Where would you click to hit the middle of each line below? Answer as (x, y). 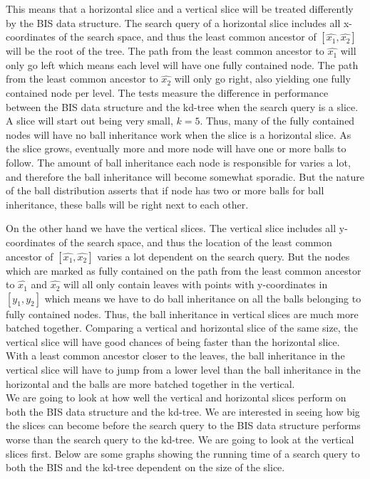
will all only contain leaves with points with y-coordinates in (196, 284)
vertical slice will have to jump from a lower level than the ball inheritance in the (183, 370)
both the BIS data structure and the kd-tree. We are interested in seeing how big (183, 411)
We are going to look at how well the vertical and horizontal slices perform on (176, 398)
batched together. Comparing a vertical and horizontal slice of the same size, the (182, 328)
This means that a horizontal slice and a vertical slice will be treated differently (180, 9)
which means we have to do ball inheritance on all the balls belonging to (203, 298)
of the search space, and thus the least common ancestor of (187, 37)
